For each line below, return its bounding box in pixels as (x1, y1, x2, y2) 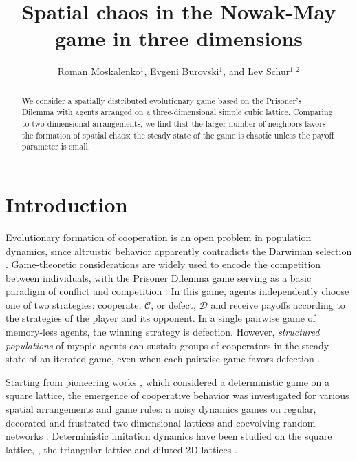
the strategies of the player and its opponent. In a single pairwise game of (6, 311, 316, 325)
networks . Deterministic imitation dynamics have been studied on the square (6, 429, 332, 443)
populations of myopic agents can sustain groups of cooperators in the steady (6, 338, 329, 352)
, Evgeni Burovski (144, 64, 219, 79)
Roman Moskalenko (57, 64, 140, 79)
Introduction (6, 189, 128, 218)
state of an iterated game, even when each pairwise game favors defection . (6, 351, 321, 366)
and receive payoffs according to (210, 297, 345, 311)
